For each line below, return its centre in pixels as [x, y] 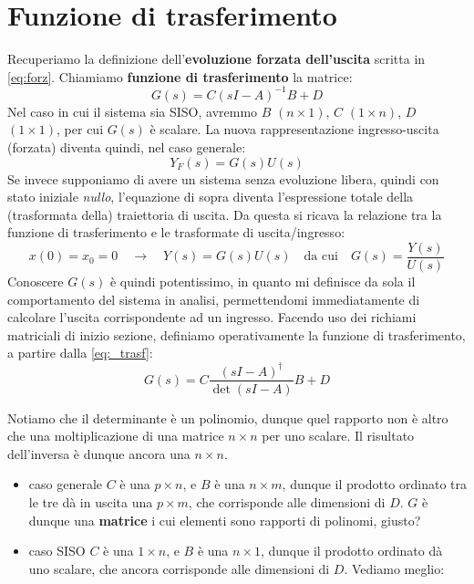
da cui [321, 257]
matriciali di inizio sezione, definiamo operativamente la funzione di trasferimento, [237, 334]
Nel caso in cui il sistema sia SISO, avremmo [133, 111]
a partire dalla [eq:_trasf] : [80, 353]
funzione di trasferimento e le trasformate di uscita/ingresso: [176, 232]
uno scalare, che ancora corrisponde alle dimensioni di [179, 568]
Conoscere [36, 282]
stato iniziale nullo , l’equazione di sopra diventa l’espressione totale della [211, 197]
